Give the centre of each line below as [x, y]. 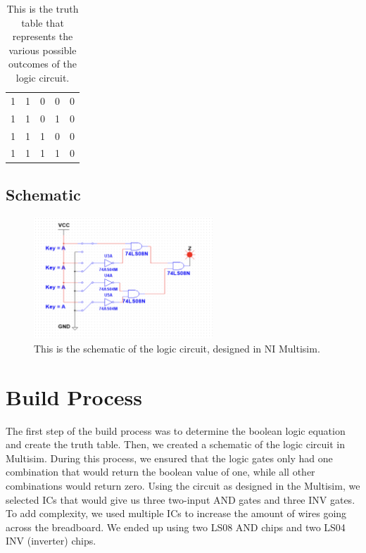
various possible [43, 50]
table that [43, 22]
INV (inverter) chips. [51, 541]
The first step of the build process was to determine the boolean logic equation [176, 430]
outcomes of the [43, 64]
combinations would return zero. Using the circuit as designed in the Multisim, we [183, 485]
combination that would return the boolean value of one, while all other [160, 472]
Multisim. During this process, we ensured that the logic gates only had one [169, 458]
